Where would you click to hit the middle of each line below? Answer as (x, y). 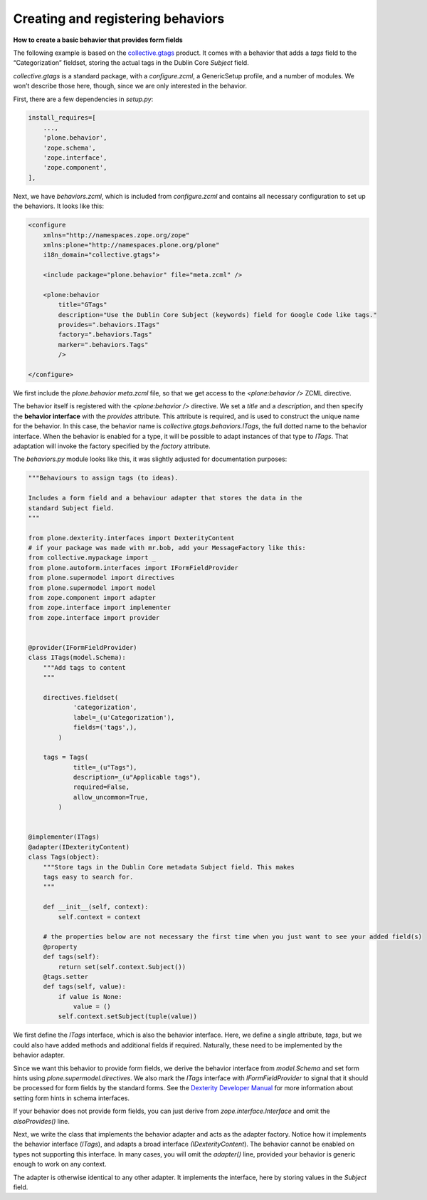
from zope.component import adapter (92, 598)
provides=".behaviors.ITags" (109, 325)
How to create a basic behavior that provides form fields (98, 40)
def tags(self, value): (84, 987)
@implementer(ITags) (64, 837)
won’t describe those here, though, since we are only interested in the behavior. (130, 86)
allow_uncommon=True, (111, 797)
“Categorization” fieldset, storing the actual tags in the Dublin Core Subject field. (131, 63)
